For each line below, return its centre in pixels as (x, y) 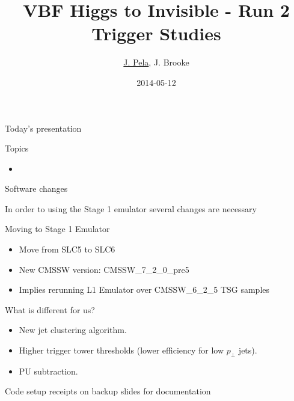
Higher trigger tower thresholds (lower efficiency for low (121, 350)
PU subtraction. (48, 371)
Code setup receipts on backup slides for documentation (108, 391)
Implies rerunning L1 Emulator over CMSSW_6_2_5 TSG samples (144, 289)
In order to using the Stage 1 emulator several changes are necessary (131, 208)
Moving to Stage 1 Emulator (57, 229)
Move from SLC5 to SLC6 (67, 249)
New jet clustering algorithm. (73, 330)
